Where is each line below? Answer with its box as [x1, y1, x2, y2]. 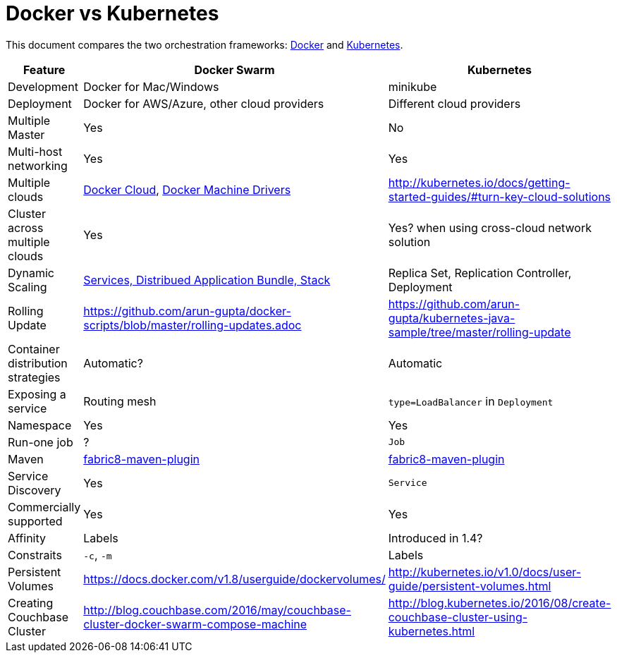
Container [8, 341, 60, 356]
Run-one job [8, 434, 73, 449]
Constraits [8, 547, 62, 562]
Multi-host [8, 144, 63, 159]
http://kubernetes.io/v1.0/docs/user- [388, 564, 581, 579]
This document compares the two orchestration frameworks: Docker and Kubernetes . [6, 38, 403, 51]
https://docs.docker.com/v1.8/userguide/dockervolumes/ [83, 571, 386, 586]
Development [8, 79, 78, 94]
